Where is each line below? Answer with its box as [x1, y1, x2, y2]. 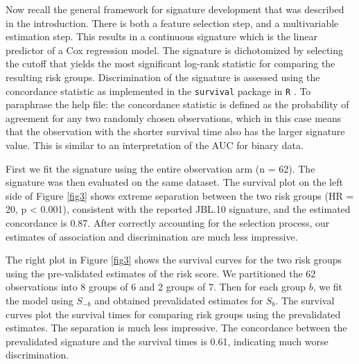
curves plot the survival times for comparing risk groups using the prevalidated [6, 306, 341, 321]
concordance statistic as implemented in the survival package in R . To [6, 83, 311, 98]
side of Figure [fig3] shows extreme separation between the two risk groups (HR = [6, 188, 354, 202]
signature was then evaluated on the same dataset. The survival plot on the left [6, 175, 343, 189]
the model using [6, 293, 73, 307]
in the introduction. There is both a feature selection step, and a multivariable [6, 15, 339, 30]
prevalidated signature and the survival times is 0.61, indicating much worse [6, 333, 329, 348]
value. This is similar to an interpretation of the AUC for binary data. [6, 138, 304, 152]
